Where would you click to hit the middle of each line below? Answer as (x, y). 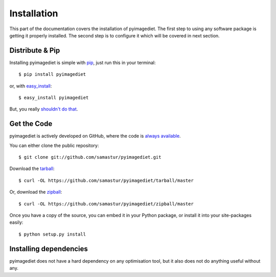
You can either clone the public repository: (54, 145)
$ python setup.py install (52, 234)
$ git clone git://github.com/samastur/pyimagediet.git (90, 157)
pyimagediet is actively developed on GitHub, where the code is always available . (95, 136)
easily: (16, 222)
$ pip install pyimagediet (52, 74)
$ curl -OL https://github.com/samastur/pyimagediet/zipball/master (106, 204)
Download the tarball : (32, 168)
